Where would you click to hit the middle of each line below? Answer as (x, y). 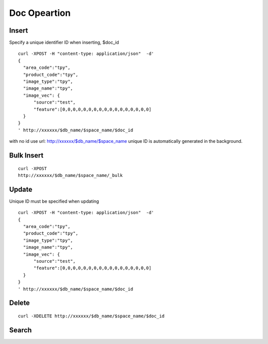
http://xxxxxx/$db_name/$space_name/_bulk (70, 175)
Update (21, 189)
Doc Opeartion (40, 13)
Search (21, 330)
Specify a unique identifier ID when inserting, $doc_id (64, 43)
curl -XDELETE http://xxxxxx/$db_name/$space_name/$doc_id (91, 316)
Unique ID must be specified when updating (54, 201)
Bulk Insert (26, 155)
